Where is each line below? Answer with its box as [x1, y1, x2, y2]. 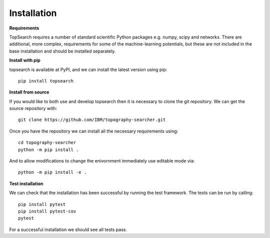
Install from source [9, 89, 49, 95]
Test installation [9, 180, 43, 186]
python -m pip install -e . [18, 169, 87, 175]
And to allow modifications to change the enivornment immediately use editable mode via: [9, 158, 195, 164]
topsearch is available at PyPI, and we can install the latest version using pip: [9, 66, 167, 72]
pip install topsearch [18, 78, 74, 83]
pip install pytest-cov [18, 208, 76, 214]
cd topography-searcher [18, 140, 76, 145]
